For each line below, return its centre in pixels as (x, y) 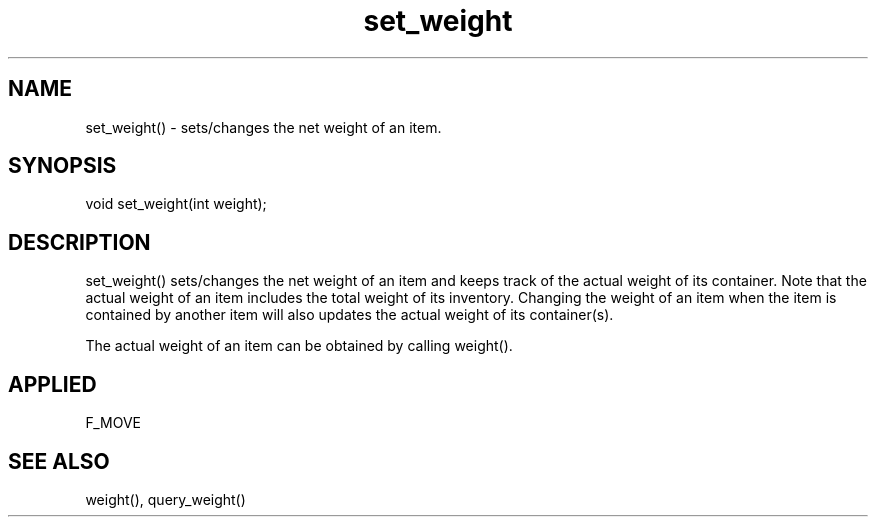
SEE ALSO (59, 461)
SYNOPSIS (62, 166)
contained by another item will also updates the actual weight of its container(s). (349, 315)
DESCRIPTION (79, 242)
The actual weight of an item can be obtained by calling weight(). (299, 346)
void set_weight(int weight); (176, 204)
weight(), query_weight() (165, 499)
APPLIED (52, 384)
